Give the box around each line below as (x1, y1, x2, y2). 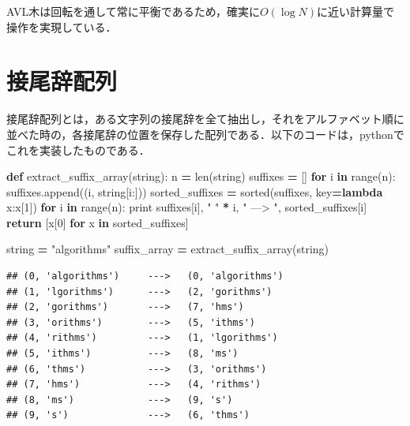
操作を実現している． (6, 18, 117, 35)
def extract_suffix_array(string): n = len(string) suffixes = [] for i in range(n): (6, 168, 396, 185)
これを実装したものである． (6, 141, 150, 158)
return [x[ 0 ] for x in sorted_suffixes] (6, 214, 189, 230)
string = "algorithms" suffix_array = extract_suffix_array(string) (6, 241, 329, 257)
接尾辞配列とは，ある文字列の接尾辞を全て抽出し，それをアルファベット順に (6, 110, 404, 127)
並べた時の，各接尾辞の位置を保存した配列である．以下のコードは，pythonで (6, 125, 404, 142)
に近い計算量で (317, 3, 394, 19)
